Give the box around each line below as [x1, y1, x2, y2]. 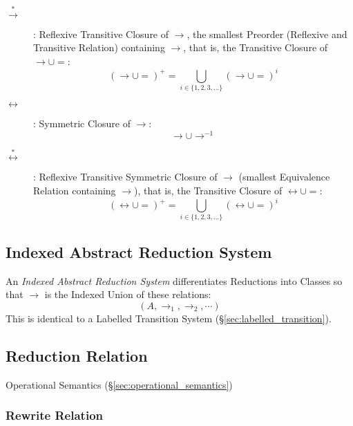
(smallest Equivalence [238, 169, 330, 184]
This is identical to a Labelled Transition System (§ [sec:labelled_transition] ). [6, 311, 332, 325]
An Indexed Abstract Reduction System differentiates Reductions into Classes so [6, 273, 343, 288]
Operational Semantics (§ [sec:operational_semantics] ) [6, 377, 233, 391]
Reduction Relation [6, 344, 148, 366]
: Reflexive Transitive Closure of [33, 26, 169, 41]
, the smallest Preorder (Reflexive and [187, 26, 347, 41]
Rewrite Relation [6, 407, 104, 424]
